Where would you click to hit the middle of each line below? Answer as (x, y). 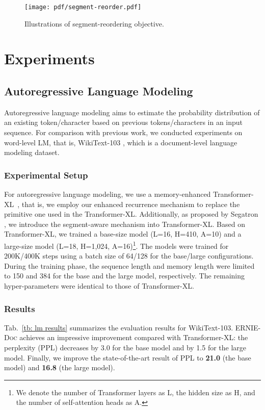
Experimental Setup (46, 175)
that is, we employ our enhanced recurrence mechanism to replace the (131, 204)
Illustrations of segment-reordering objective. (94, 23)
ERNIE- (248, 327)
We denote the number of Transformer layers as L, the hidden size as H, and (136, 392)
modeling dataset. (32, 152)
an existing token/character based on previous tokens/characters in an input (124, 122)
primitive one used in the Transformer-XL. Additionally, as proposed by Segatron (131, 214)
